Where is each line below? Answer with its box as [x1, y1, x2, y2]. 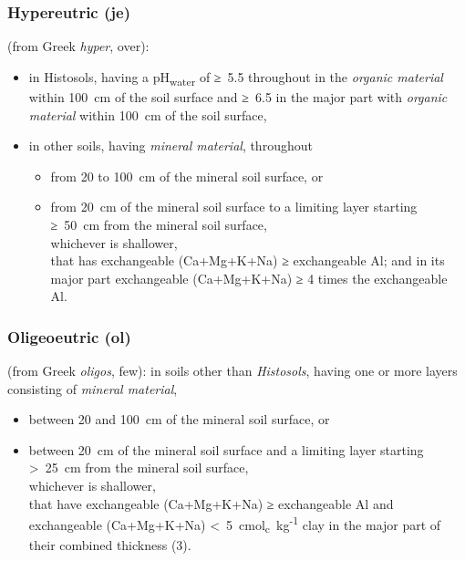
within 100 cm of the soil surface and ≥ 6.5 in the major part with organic [28, 87, 448, 106]
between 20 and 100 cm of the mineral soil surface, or [28, 410, 330, 429]
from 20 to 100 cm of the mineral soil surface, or [50, 166, 324, 185]
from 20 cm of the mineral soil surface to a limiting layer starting [50, 197, 418, 216]
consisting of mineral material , [7, 379, 178, 398]
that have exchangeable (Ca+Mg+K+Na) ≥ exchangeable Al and [28, 493, 394, 513]
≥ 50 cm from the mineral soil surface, [50, 214, 267, 234]
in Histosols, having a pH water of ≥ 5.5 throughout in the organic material [28, 67, 443, 88]
